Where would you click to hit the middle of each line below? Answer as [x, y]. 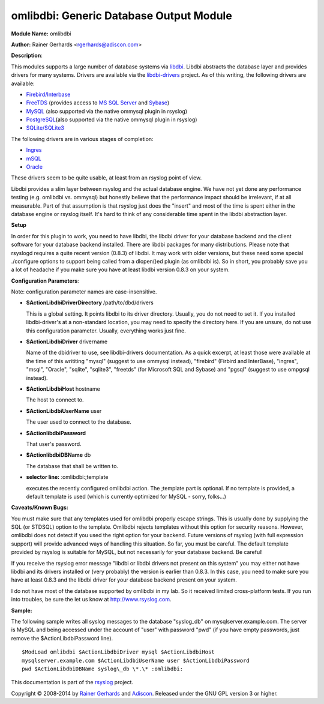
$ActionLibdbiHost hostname [63, 389]
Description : [27, 56]
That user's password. [54, 444]
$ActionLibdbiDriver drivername [67, 341]
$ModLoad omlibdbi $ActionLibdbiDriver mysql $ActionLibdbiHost [118, 652]
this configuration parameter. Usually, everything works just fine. [106, 331]
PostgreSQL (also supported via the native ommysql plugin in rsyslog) [112, 119]
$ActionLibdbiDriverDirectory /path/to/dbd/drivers [90, 302]
